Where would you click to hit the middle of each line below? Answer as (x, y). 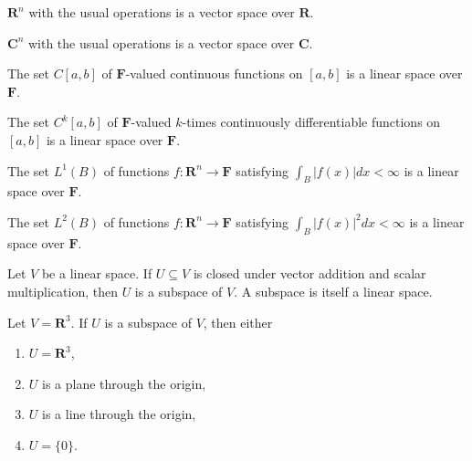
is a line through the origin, (119, 414)
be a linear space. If (97, 273)
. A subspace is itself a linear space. (333, 291)
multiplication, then (63, 291)
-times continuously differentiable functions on (311, 122)
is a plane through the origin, (124, 383)
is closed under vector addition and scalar (309, 273)
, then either (238, 322)
